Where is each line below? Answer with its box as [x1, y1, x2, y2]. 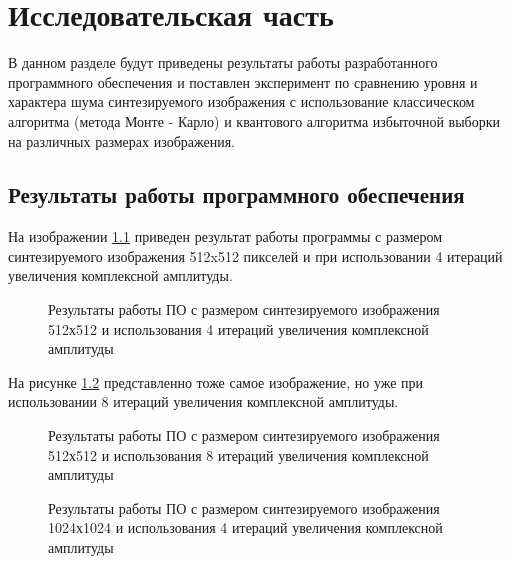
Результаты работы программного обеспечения [8, 179, 465, 210]
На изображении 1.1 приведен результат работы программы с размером [8, 226, 443, 247]
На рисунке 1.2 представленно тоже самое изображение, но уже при [8, 371, 424, 392]
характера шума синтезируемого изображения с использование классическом [8, 91, 475, 112]
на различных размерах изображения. [8, 130, 235, 151]
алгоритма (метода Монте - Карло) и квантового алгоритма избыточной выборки [8, 110, 501, 131]
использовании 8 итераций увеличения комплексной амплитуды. [8, 391, 399, 412]
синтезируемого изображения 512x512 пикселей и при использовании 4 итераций [8, 245, 503, 266]
